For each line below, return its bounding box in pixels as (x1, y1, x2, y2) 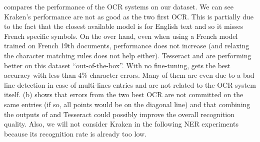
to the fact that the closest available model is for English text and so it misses (4, 21, 243, 31)
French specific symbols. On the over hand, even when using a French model (4, 30, 238, 41)
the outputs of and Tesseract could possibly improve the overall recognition (4, 109, 234, 119)
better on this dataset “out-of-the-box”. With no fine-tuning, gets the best (4, 60, 231, 70)
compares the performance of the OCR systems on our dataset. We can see (4, 1, 233, 11)
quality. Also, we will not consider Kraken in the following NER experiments (4, 119, 238, 129)
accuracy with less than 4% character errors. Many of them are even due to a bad (4, 70, 254, 80)
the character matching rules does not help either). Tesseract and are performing (4, 50, 251, 60)
